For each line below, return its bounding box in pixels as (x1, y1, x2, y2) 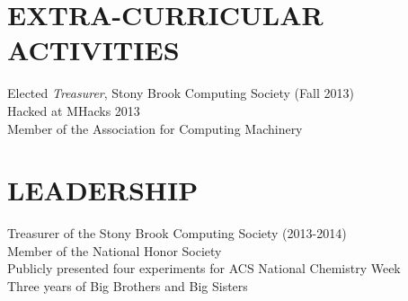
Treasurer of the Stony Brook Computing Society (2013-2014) (7, 224, 347, 243)
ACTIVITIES (7, 31, 180, 68)
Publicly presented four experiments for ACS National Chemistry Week (7, 259, 401, 278)
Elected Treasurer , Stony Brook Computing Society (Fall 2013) (7, 84, 354, 102)
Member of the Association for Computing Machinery (7, 119, 303, 137)
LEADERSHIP (7, 172, 199, 208)
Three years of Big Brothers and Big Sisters (7, 277, 248, 295)
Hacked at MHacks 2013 (7, 101, 140, 120)
